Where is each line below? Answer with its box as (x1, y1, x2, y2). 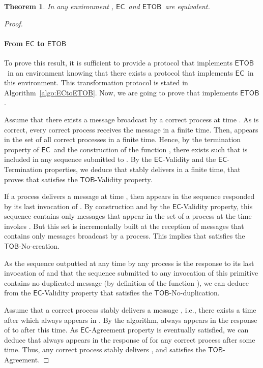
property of (4, 144, 39, 154)
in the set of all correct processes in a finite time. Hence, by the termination (4, 134, 241, 145)
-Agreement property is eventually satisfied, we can (89, 324, 249, 335)
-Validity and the (163, 154, 216, 164)
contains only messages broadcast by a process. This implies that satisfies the (4, 230, 245, 241)
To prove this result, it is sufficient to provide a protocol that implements (4, 57, 232, 68)
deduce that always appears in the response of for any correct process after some (4, 334, 255, 345)
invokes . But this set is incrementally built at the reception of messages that (4, 220, 244, 231)
